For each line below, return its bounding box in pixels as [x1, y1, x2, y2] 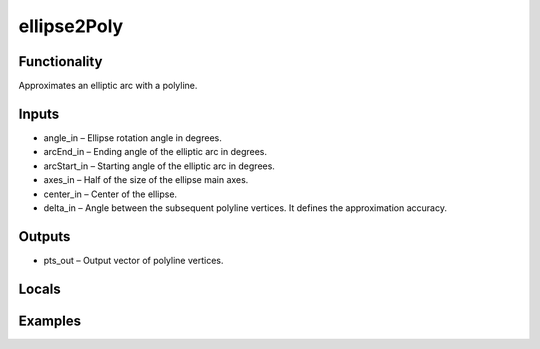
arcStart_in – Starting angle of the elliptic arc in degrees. [43, 160, 275, 172]
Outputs [18, 228, 71, 245]
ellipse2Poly [18, 15, 124, 37]
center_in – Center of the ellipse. [43, 188, 178, 200]
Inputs [18, 105, 60, 122]
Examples [18, 312, 82, 329]
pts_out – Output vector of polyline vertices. [43, 254, 224, 266]
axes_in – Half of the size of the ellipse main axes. [43, 174, 249, 186]
